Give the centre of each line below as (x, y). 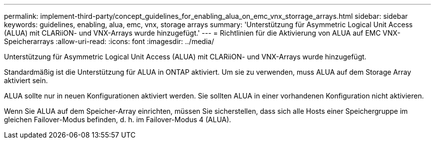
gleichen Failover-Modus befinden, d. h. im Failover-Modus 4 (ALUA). (118, 119)
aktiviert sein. (26, 80)
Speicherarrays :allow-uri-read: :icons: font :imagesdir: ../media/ (109, 41)
